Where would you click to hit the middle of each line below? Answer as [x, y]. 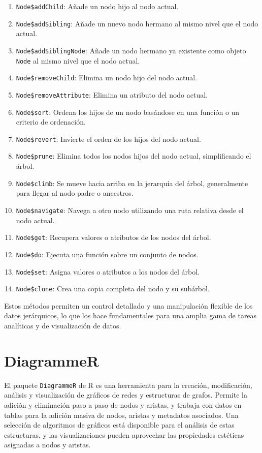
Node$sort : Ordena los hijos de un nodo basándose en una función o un [128, 112]
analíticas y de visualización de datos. [63, 325]
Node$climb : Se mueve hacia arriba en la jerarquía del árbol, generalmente [132, 183]
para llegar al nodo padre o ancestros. [75, 193]
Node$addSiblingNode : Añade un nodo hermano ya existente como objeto [131, 50]
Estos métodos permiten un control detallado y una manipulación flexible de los [128, 305]
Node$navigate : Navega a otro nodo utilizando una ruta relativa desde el [130, 210]
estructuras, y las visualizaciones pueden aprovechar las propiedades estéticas [124, 434]
